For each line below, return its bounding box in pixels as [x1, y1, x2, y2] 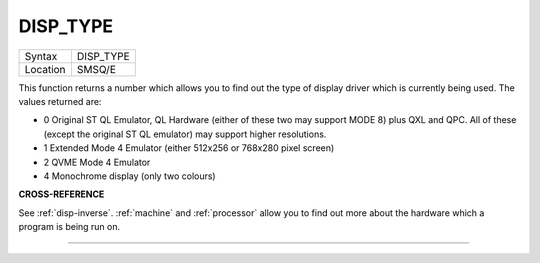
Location [24, 62, 66, 76]
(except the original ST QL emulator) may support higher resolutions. [43, 128, 327, 140]
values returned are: [18, 95, 102, 107]
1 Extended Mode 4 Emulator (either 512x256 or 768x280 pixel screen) [43, 142, 335, 154]
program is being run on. [18, 221, 121, 233]
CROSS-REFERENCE [18, 188, 105, 200]
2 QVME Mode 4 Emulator [43, 156, 151, 168]
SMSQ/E [76, 62, 117, 76]
